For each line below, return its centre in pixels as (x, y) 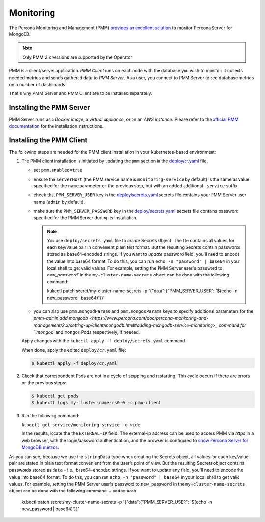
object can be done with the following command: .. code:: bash (73, 491)
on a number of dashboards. (38, 84)
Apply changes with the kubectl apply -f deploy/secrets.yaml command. (104, 341)
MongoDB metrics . (40, 447)
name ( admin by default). (59, 202)
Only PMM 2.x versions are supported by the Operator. (78, 57)
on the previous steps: (44, 383)
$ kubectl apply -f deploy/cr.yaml (74, 363)
